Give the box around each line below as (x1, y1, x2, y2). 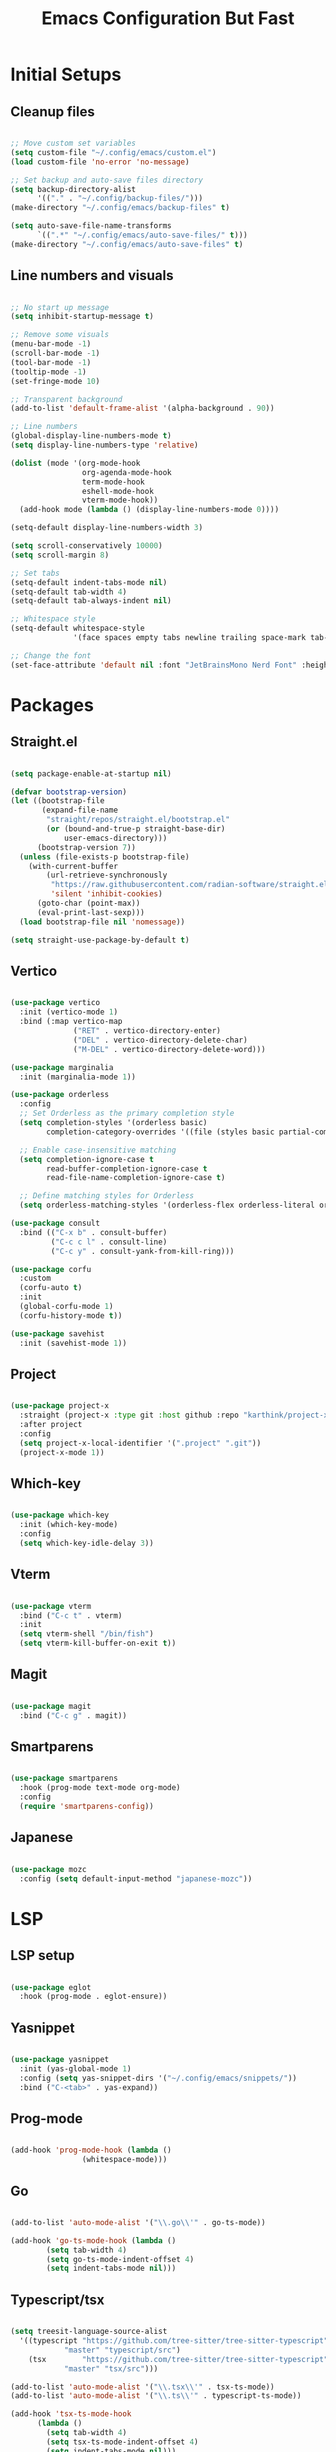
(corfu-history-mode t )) (19, 1310, 123, 1321)
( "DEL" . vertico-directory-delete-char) (73, 1035, 248, 1045)
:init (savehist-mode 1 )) (19, 1338, 128, 1348)
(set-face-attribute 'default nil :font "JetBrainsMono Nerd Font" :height (10, 660, 333, 670)
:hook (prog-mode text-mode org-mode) (19, 1783, 182, 1793)
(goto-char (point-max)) (36, 898, 141, 909)
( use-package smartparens (10, 1773, 118, 1784)
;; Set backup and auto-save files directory (10, 175, 203, 185)
